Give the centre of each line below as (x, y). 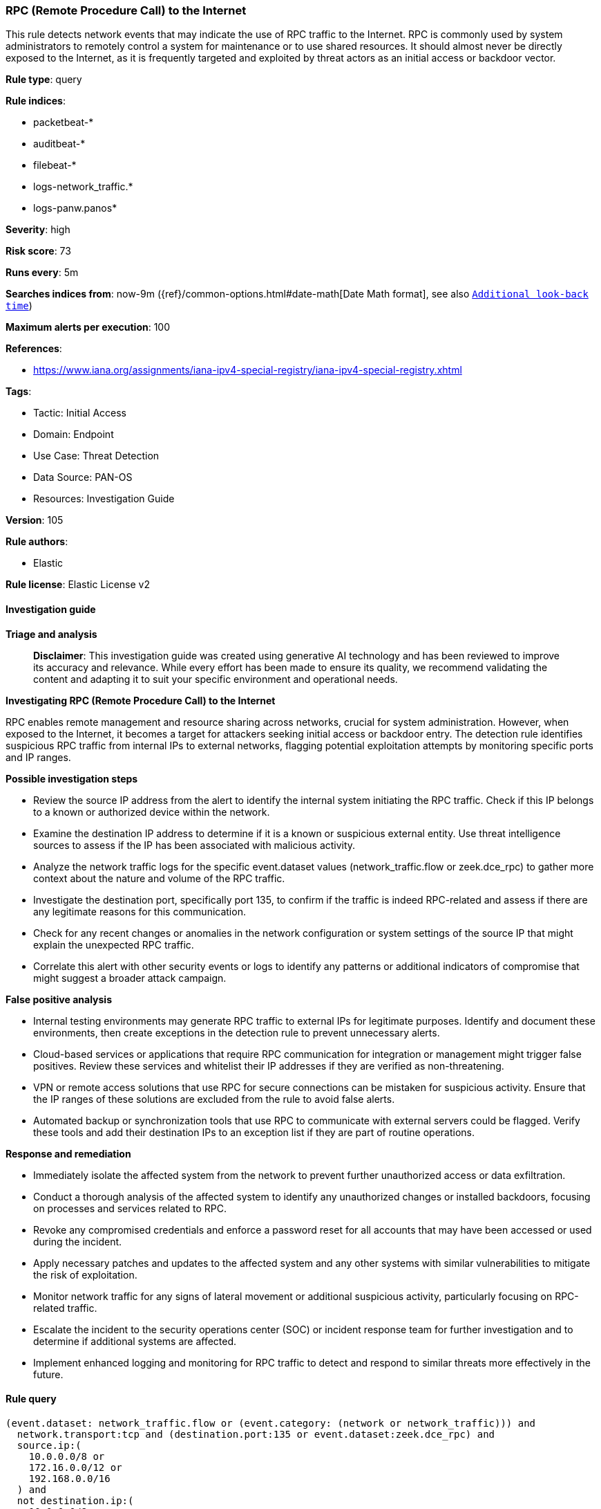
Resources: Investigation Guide (104, 499)
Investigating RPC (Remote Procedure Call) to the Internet (141, 700)
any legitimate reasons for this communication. (140, 911)
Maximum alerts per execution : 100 (88, 327)
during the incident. (78, 1241)
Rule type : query (44, 80)
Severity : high (38, 230)
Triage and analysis (51, 634)
